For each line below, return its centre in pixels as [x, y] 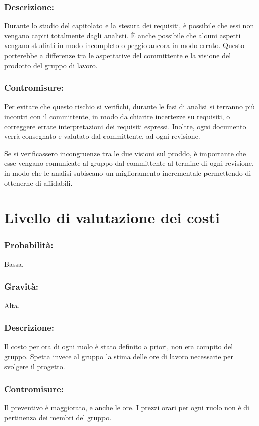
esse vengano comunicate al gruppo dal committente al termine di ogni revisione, [129, 163]
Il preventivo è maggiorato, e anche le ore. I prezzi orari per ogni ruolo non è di [127, 408]
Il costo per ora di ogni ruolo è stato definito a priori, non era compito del [119, 346]
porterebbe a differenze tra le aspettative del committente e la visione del [118, 55]
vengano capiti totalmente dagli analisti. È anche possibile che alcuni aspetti [122, 35]
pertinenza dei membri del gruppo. [58, 417]
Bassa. [14, 264]
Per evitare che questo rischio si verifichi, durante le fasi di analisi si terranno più [130, 106]
